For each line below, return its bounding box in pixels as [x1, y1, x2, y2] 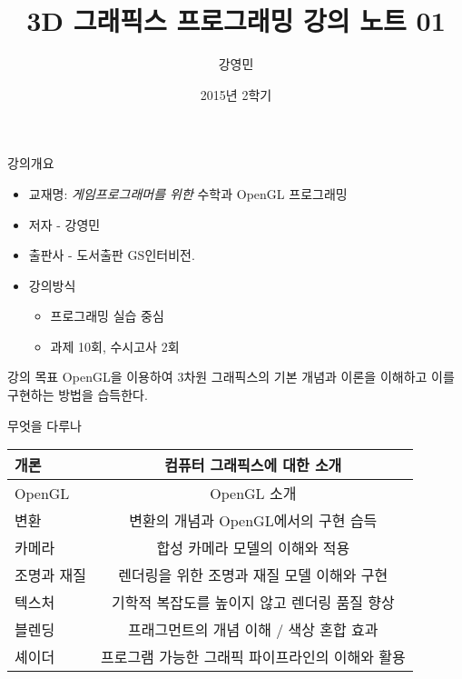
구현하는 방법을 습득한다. [7, 385, 148, 404]
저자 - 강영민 [28, 215, 101, 234]
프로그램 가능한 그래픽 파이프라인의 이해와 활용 [100, 646, 406, 668]
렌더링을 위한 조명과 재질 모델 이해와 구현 [118, 564, 388, 586]
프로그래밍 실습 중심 [50, 306, 164, 325]
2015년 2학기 [200, 85, 272, 104]
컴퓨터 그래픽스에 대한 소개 [164, 454, 342, 476]
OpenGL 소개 [210, 483, 297, 504]
